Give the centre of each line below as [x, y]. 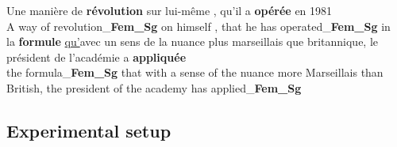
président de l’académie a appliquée [96, 57]
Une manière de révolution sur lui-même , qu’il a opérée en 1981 [170, 10]
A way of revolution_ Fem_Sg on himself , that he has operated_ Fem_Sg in [198, 26]
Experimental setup [89, 130]
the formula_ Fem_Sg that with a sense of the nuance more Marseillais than [195, 72]
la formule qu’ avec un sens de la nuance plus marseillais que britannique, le [193, 41]
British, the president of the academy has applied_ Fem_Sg [154, 87]
